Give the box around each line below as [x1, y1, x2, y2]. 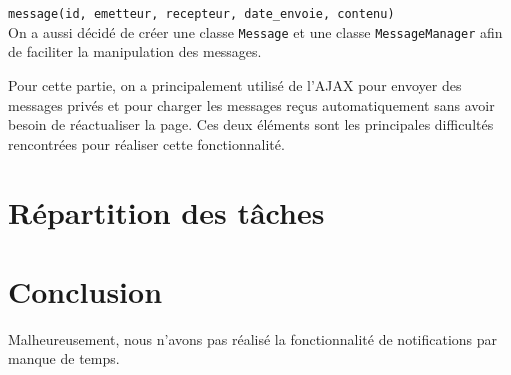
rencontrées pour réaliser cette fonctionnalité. [8, 133, 285, 154]
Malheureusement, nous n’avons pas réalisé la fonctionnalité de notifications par [8, 328, 498, 349]
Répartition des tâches [8, 192, 325, 233]
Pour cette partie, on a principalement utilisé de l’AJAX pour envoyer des [8, 74, 462, 95]
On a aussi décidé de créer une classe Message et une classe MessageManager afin [8, 21, 503, 42]
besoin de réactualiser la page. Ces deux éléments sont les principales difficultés [8, 114, 494, 135]
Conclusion [8, 270, 163, 311]
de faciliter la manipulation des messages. [8, 41, 262, 62]
